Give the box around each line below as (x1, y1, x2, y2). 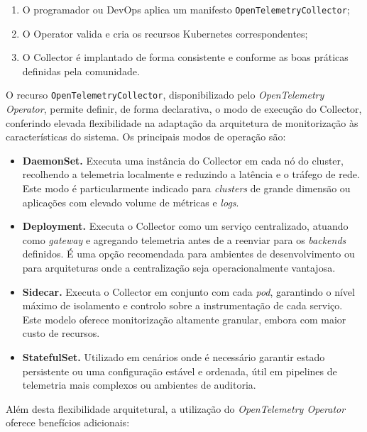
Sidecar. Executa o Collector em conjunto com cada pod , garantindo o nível (22, 284, 355, 299)
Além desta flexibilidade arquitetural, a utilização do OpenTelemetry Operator (6, 401, 346, 416)
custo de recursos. (22, 326, 100, 340)
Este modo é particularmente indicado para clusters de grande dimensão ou (22, 181, 351, 196)
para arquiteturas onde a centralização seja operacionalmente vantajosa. (22, 260, 336, 275)
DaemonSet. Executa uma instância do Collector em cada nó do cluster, (22, 153, 344, 167)
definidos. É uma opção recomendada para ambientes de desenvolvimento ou (22, 246, 355, 261)
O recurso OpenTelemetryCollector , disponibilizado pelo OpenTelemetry (6, 87, 324, 102)
